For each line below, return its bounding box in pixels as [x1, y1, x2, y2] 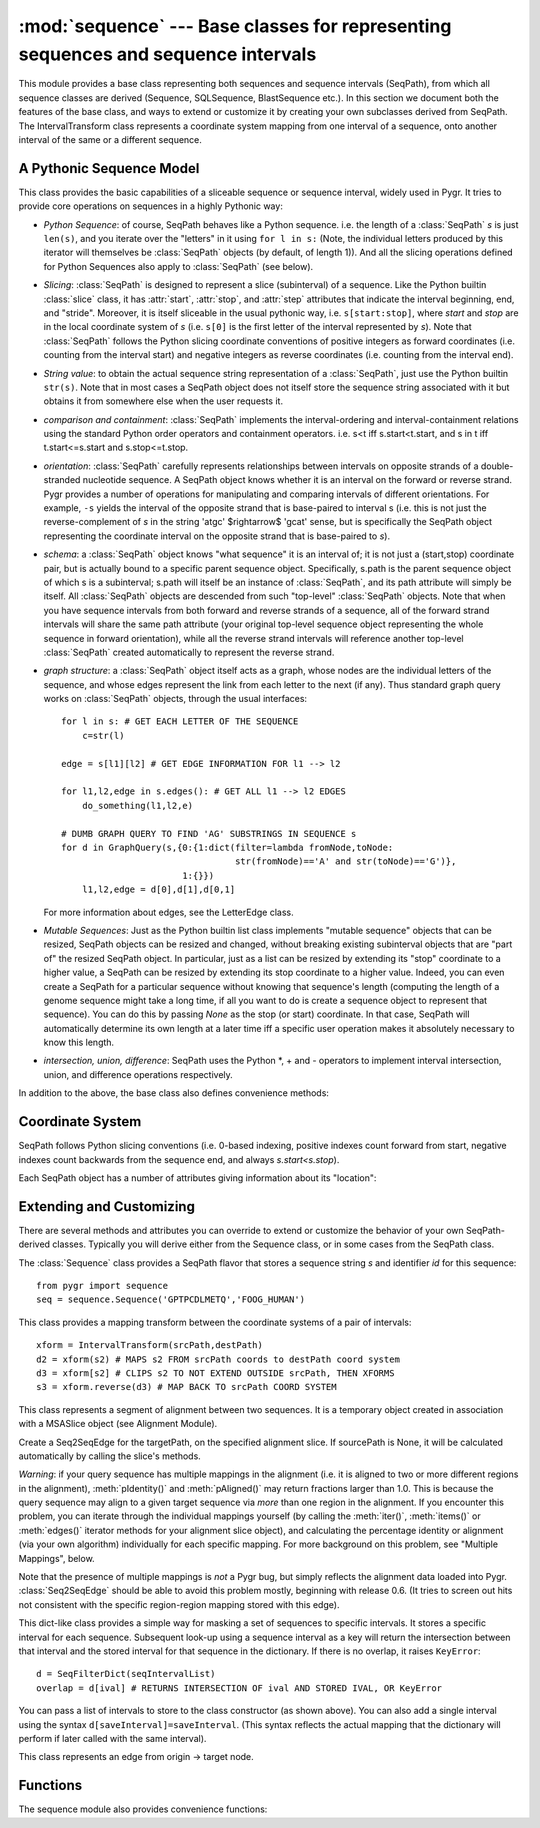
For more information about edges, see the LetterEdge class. [43, 906, 294, 918]
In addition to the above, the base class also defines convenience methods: [18, 1087, 330, 1099]
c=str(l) [81, 730, 125, 741]
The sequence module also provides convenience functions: [18, 1803, 268, 1815]
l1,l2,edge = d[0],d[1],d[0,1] [81, 884, 236, 895]
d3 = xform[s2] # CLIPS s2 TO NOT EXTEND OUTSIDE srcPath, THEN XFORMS [36, 1367, 395, 1379]
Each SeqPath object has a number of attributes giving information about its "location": [18, 1171, 377, 1184]
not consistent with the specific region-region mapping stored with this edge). [18, 1598, 340, 1610]
